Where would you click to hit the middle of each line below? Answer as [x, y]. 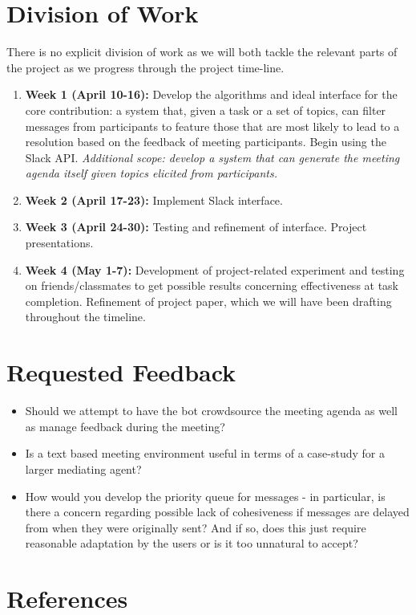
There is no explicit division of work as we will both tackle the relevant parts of [202, 52]
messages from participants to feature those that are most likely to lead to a [212, 126]
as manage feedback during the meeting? [125, 426]
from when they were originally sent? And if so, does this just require [196, 527]
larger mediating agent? [83, 468]
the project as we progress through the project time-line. [145, 67]
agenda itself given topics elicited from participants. [151, 173]
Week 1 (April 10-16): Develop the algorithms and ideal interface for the [211, 94]
